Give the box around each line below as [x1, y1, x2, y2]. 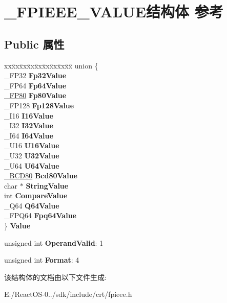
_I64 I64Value [4, 130, 53, 141]
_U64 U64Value [4, 160, 59, 171]
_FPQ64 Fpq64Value [4, 210, 76, 221]
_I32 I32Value [4, 120, 53, 131]
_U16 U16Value [4, 140, 59, 151]
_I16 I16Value [4, 110, 53, 121]
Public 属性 [4, 36, 65, 52]
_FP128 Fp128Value [4, 100, 74, 110]
